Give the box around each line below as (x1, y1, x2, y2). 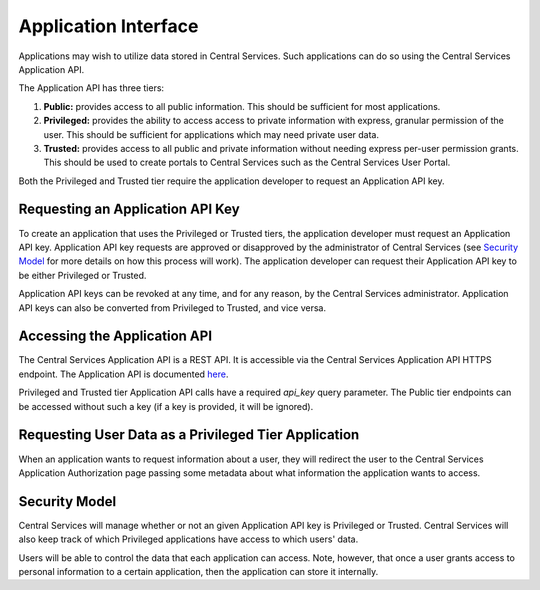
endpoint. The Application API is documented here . (18, 368, 229, 380)
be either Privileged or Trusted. (18, 269, 147, 281)
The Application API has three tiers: (18, 82, 165, 94)
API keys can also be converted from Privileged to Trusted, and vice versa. (18, 301, 327, 314)
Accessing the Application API (18, 328, 213, 345)
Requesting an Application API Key (18, 201, 240, 218)
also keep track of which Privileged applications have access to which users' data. (18, 533, 359, 545)
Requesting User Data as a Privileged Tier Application (18, 426, 360, 444)
